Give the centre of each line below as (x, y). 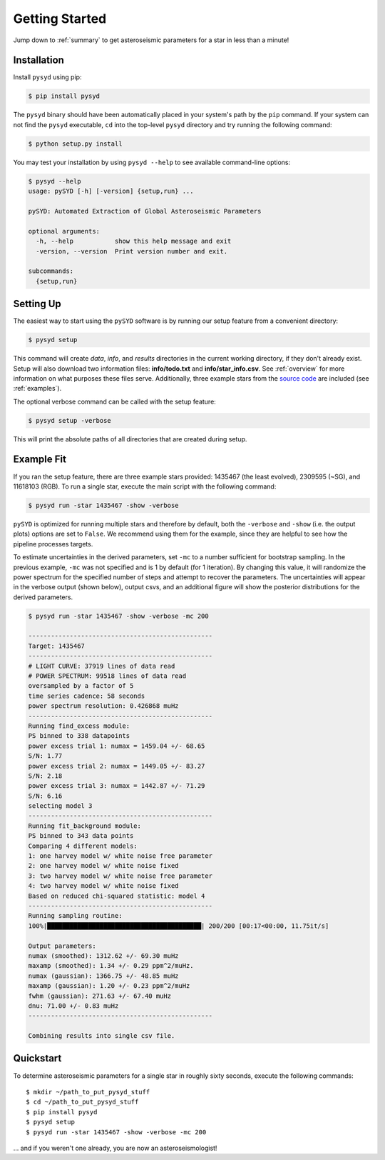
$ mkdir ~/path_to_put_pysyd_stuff (88, 1092)
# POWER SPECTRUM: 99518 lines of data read (107, 676)
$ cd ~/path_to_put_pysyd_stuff (82, 1102)
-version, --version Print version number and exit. (132, 251)
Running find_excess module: (79, 726)
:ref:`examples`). (37, 389)
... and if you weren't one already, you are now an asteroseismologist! (115, 1148)
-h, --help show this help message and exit (134, 241)
